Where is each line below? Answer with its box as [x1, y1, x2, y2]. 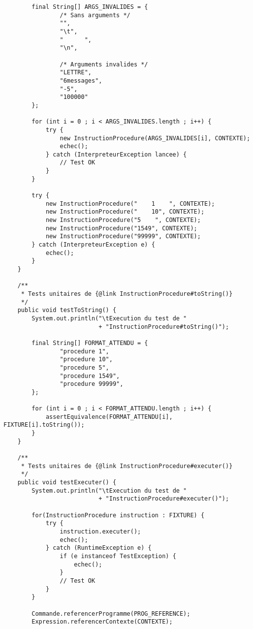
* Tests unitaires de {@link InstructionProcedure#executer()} [21, 462, 233, 470]
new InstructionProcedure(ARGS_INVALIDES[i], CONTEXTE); [60, 134, 251, 142]
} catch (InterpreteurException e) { [32, 241, 155, 249]
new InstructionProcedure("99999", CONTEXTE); [45, 233, 201, 240]
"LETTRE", [60, 69, 92, 76]
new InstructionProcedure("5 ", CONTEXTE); [45, 217, 201, 224]
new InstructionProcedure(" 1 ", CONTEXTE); [45, 200, 215, 207]
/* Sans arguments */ [60, 11, 130, 19]
